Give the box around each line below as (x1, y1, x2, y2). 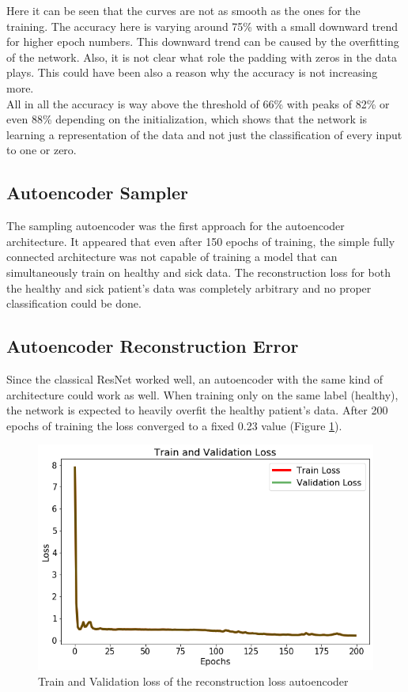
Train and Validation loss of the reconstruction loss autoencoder (38, 673, 349, 690)
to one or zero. (6, 142, 77, 158)
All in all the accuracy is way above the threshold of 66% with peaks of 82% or (6, 95, 390, 112)
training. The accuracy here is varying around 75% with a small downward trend (6, 17, 399, 34)
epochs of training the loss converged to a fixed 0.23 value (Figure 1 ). (6, 417, 342, 433)
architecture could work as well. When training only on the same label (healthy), (6, 386, 399, 403)
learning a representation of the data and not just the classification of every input (6, 126, 402, 142)
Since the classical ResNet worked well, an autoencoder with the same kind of (6, 370, 383, 387)
